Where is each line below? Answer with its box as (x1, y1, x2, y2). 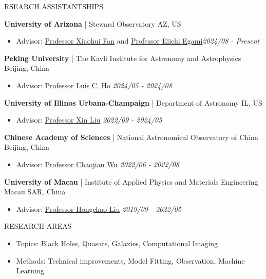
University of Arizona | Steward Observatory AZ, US (4, 18, 181, 29)
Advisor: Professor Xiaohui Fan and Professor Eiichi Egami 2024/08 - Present (16, 35, 260, 46)
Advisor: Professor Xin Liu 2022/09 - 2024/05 (16, 114, 162, 125)
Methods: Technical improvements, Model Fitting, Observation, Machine (16, 255, 245, 266)
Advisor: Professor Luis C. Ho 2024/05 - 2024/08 (16, 79, 172, 90)
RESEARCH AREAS (4, 221, 72, 231)
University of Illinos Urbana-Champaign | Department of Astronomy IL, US (4, 97, 262, 108)
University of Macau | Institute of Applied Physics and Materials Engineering (4, 176, 258, 187)
